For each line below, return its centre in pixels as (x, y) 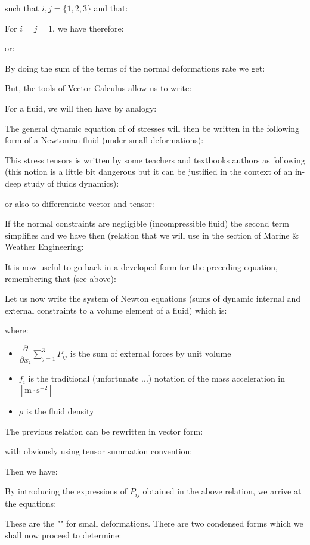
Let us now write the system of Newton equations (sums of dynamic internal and (153, 298)
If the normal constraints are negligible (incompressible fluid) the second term (147, 223)
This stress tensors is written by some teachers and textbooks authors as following (155, 160)
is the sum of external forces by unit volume (151, 353)
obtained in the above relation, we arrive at (222, 491)
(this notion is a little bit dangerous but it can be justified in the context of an (149, 171)
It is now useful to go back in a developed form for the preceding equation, (141, 266)
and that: (111, 8)
